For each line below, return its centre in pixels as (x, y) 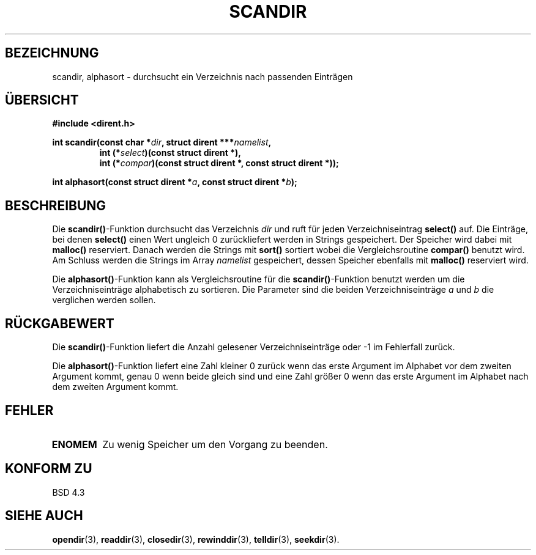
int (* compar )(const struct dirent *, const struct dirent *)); (219, 163)
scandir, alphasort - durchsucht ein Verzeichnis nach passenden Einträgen (203, 76)
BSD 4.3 (69, 492)
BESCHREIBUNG (56, 205)
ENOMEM (74, 444)
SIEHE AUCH (44, 516)
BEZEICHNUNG (52, 53)
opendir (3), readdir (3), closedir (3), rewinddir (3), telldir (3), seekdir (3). (196, 539)
